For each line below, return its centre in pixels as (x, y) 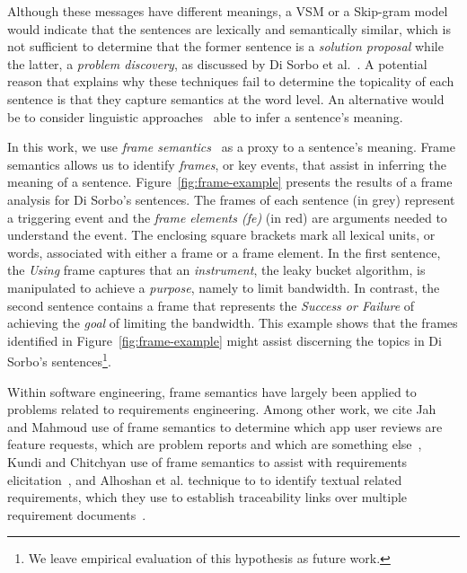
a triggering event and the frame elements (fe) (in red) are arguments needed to (227, 217)
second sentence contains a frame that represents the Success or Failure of (211, 305)
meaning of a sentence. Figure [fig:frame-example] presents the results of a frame (230, 182)
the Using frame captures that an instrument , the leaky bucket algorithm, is (216, 270)
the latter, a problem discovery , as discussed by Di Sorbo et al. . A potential (217, 63)
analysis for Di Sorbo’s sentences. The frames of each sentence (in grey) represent (231, 199)
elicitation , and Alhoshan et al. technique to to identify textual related (205, 479)
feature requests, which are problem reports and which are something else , (215, 444)
